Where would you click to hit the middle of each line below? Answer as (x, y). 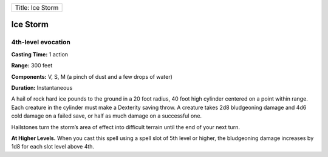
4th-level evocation (41, 42)
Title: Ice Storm (37, 8)
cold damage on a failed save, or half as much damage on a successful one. (107, 116)
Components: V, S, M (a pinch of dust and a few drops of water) (92, 76)
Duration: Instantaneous (42, 87)
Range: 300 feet (32, 65)
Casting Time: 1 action (40, 54)
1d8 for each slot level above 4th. (53, 147)
